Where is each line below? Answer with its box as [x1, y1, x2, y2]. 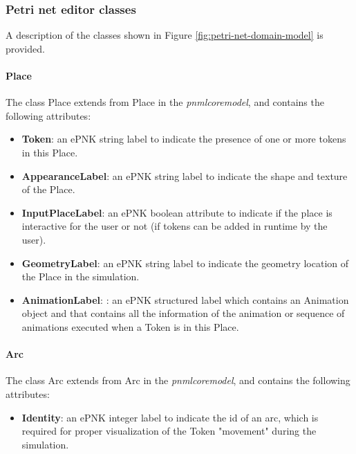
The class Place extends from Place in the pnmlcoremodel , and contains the [6, 95, 324, 109]
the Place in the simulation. [21, 269, 140, 284]
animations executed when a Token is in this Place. [21, 319, 239, 334]
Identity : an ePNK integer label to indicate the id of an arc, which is [21, 410, 319, 424]
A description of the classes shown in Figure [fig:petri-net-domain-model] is [6, 28, 324, 42]
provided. [6, 41, 45, 55]
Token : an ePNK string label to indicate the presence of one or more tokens [21, 131, 346, 146]
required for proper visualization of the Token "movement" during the [21, 424, 317, 438]
